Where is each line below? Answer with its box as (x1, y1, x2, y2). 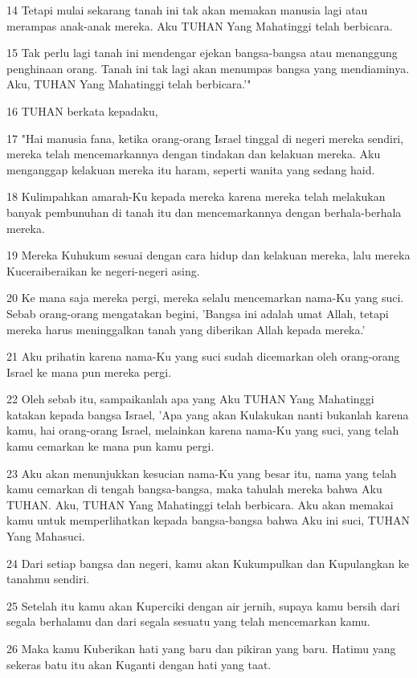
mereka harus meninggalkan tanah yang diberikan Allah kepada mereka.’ (6, 321, 366, 337)
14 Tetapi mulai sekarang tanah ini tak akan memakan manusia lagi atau (6, 2, 368, 18)
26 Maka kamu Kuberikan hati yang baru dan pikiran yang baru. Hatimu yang (6, 640, 396, 656)
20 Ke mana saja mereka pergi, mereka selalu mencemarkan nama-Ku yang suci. (6, 289, 404, 306)
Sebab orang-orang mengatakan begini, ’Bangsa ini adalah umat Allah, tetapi (6, 304, 389, 321)
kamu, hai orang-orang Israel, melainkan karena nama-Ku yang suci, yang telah (6, 422, 399, 439)
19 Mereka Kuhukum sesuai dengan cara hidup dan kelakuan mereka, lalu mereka (6, 247, 411, 263)
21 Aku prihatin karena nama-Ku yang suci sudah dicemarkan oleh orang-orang (6, 348, 400, 365)
